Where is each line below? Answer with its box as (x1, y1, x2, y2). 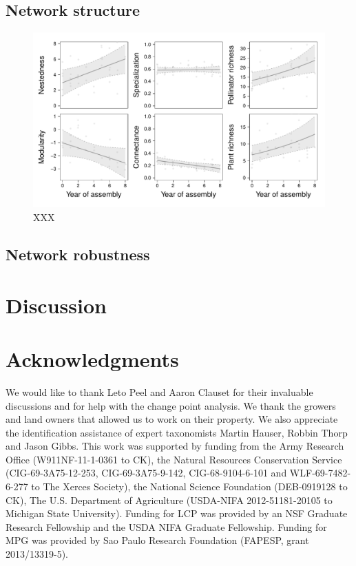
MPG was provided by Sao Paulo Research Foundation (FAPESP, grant (6, 533, 309, 547)
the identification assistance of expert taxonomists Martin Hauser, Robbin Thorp (6, 425, 348, 439)
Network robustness (6, 244, 150, 265)
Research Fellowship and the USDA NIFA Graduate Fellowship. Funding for (6, 519, 327, 534)
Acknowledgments (6, 344, 179, 373)
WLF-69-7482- (289, 465, 351, 480)
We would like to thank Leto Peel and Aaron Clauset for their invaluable (6, 384, 313, 399)
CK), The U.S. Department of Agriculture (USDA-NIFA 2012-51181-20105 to (6, 492, 333, 507)
